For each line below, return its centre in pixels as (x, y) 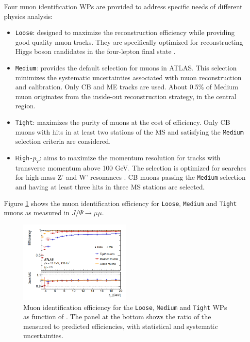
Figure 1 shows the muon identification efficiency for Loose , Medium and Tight (120, 203)
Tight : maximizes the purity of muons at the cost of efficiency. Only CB (123, 122)
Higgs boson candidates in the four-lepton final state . (95, 51)
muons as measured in (37, 213)
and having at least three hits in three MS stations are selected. (110, 187)
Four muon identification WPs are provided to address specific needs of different (123, 6)
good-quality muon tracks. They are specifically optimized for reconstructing (129, 42)
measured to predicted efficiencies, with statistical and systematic (121, 326)
